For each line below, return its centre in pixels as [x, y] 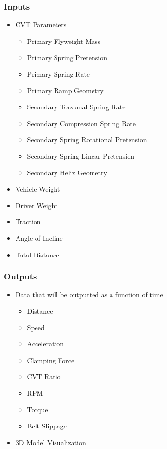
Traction [28, 222]
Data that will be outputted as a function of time [89, 294]
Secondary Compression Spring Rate [81, 123]
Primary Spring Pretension [67, 57]
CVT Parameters [41, 25]
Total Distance [37, 254]
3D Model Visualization [51, 442]
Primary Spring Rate [58, 74]
